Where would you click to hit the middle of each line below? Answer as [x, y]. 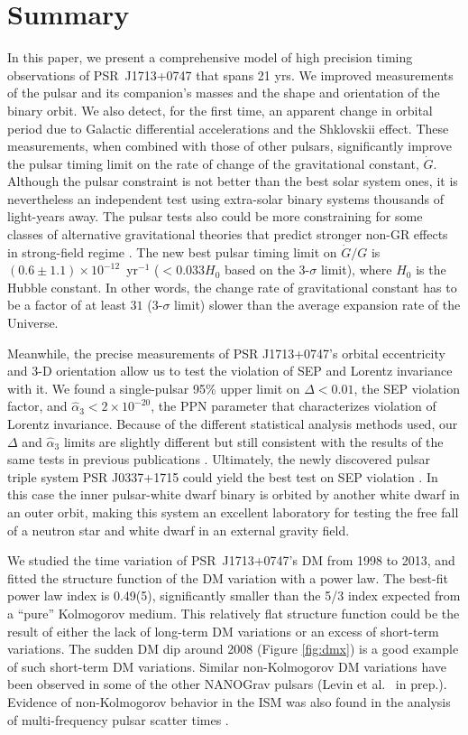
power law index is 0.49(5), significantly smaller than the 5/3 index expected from [234, 595]
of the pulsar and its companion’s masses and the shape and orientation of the [224, 93]
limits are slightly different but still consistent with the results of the [253, 441]
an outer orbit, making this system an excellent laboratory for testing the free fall [233, 512]
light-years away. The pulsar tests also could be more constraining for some [215, 216]
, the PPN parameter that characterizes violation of [294, 406]
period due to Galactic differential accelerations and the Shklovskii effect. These [228, 128]
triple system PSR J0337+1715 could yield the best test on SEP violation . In [223, 476]
